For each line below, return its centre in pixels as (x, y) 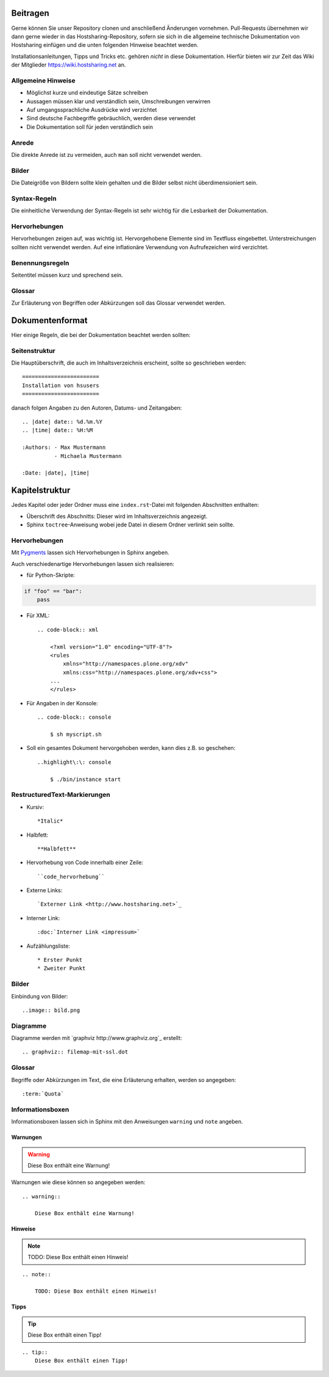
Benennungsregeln (40, 263)
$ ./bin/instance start (85, 779)
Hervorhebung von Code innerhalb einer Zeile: (85, 863)
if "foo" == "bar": (53, 591)
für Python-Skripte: (51, 575)
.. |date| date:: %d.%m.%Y (62, 422)
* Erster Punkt (60, 960)
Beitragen (30, 13)
